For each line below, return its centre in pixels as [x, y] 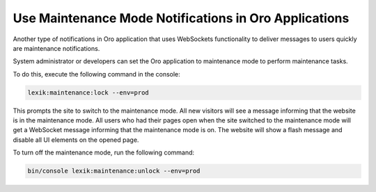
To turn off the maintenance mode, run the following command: [104, 152]
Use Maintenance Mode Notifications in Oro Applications [181, 18]
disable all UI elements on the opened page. [76, 140]
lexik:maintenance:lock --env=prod [88, 93]
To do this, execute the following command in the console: [96, 74]
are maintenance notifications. [56, 48]
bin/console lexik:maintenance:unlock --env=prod [114, 171]
